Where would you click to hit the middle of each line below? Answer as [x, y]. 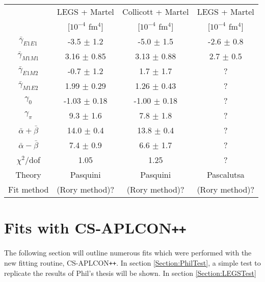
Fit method [29, 189]
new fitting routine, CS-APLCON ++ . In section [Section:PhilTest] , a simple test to [132, 262]
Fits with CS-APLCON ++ [95, 228]
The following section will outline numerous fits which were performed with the [128, 253]
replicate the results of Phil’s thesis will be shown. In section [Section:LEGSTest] [130, 273]
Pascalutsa [226, 174]
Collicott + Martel [156, 11]
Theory [28, 174]
